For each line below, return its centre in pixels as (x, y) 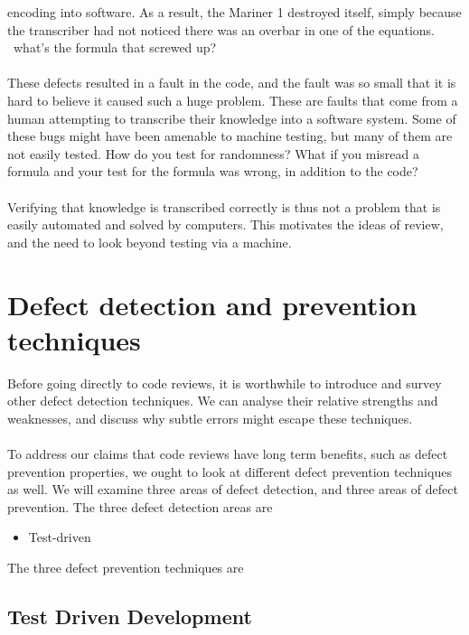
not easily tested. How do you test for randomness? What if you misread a (213, 153)
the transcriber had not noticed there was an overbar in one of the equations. (221, 29)
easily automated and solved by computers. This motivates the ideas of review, (225, 224)
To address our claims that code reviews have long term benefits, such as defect (228, 453)
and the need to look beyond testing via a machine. (150, 242)
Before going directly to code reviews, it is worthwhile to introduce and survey (225, 383)
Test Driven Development (130, 616)
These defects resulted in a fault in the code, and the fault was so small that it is (232, 83)
